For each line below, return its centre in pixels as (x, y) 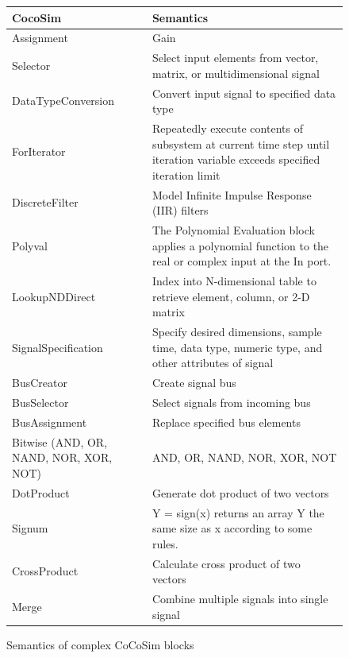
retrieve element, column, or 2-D (231, 296)
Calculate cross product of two (226, 563)
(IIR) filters (180, 210)
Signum (30, 528)
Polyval (30, 245)
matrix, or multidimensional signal (236, 73)
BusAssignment (50, 422)
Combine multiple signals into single (240, 599)
